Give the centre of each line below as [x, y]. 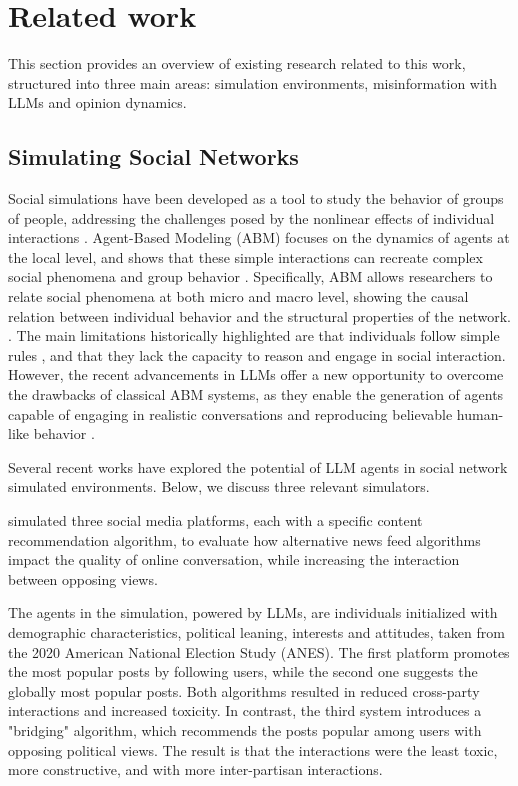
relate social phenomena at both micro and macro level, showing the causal [238, 296]
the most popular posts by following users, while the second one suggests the [243, 671]
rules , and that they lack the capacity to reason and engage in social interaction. [257, 354]
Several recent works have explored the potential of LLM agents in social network [258, 466]
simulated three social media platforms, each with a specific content [215, 520]
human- [480, 413]
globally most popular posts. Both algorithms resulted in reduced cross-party [244, 690]
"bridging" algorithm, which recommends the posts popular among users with [245, 729]
